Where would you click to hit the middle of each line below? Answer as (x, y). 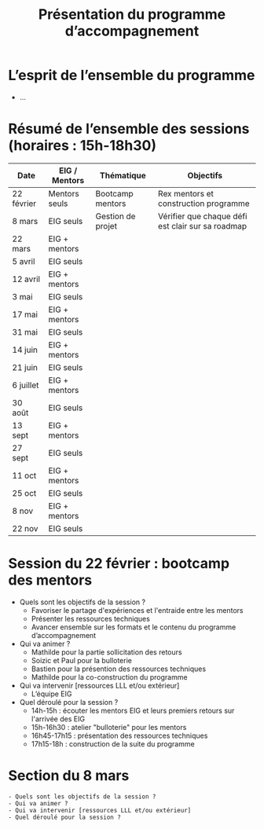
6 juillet (26, 385)
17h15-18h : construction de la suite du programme (113, 743)
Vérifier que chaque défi (203, 216)
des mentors (50, 580)
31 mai (25, 332)
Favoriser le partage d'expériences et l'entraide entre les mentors (137, 610)
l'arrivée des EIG (58, 719)
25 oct (24, 493)
